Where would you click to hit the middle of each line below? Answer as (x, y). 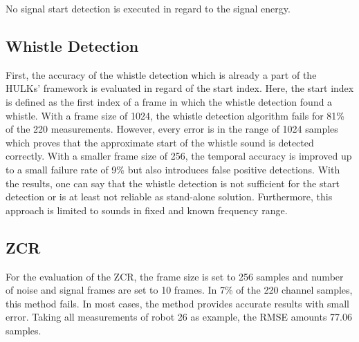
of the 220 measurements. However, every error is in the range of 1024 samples (172, 129)
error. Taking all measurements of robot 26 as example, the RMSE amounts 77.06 (179, 317)
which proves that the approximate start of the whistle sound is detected (160, 142)
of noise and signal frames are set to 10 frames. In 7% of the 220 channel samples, (179, 290)
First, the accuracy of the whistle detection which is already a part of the (161, 74)
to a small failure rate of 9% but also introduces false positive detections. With (173, 169)
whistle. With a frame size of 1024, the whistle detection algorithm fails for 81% (175, 115)
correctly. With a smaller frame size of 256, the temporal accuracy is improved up (179, 156)
